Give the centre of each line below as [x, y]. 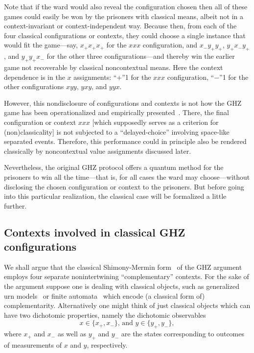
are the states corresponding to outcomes [183, 334]
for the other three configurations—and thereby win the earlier [141, 56]
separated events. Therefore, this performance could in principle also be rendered [125, 141]
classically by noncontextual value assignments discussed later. [98, 151]
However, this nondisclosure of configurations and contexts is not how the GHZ [123, 103]
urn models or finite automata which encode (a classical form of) [104, 295]
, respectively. [107, 345]
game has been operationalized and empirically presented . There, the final [116, 112]
